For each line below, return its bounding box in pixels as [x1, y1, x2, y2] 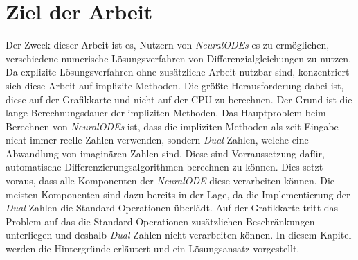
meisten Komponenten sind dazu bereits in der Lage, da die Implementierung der [6, 187, 350, 201]
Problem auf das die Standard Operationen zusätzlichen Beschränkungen [6, 214, 315, 228]
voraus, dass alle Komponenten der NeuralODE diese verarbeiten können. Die [6, 173, 335, 188]
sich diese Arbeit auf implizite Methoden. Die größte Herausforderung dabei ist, [6, 78, 344, 92]
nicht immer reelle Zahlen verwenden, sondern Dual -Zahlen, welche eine [6, 132, 309, 147]
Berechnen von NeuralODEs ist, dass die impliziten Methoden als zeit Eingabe [6, 119, 339, 133]
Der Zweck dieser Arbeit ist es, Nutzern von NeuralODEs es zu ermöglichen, [6, 37, 330, 52]
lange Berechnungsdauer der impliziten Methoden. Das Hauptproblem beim [6, 105, 326, 120]
